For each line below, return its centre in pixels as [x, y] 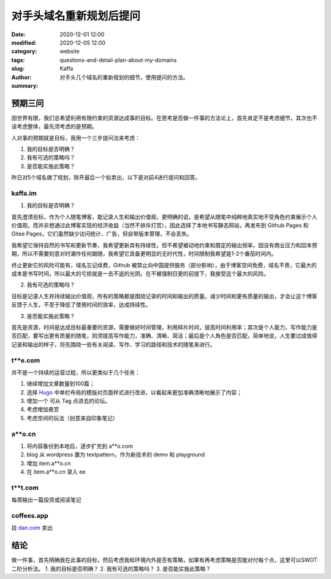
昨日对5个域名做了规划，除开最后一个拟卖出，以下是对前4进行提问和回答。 [106, 177]
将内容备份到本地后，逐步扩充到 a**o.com [80, 446]
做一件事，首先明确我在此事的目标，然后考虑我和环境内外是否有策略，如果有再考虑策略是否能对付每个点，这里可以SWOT [165, 560]
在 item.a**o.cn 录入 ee [56, 472]
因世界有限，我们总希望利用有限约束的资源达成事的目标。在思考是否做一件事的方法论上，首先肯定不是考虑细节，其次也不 [164, 118]
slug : [18, 69]
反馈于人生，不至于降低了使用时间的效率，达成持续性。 [81, 305]
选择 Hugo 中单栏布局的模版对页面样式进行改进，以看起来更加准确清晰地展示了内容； [134, 392]
